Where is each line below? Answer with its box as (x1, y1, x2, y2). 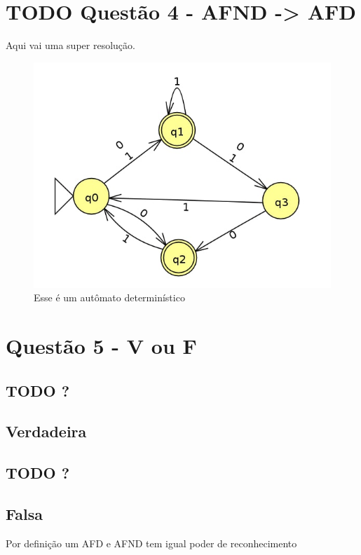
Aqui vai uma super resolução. (6, 38, 135, 53)
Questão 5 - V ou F (6, 331, 197, 359)
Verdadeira (6, 420, 87, 442)
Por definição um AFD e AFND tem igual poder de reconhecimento (6, 535, 297, 550)
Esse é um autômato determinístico (34, 290, 185, 305)
